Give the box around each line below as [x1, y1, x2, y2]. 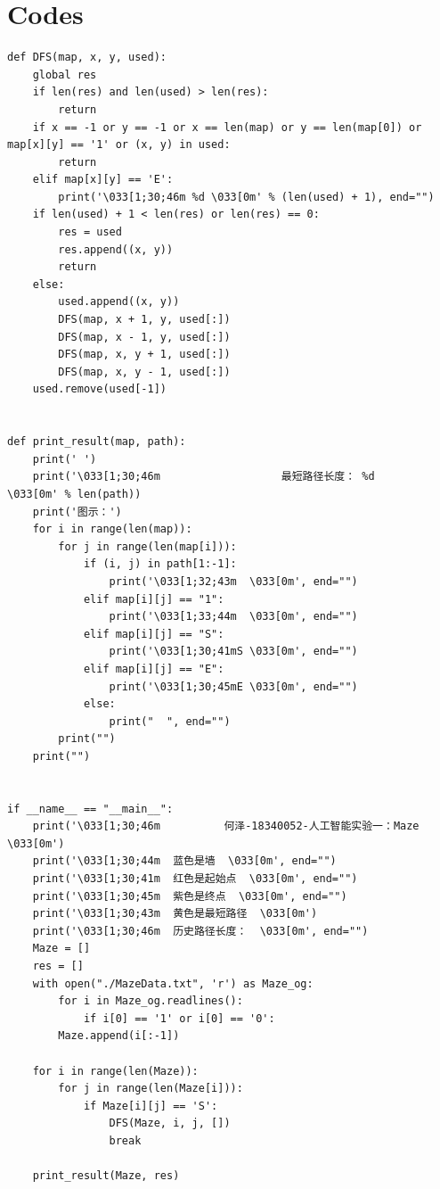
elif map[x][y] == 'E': [32, 173, 174, 186]
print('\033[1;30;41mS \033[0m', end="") [109, 645, 358, 658]
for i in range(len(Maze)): [32, 1064, 199, 1078]
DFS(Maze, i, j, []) [109, 1117, 231, 1130]
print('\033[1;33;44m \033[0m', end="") [109, 610, 358, 623]
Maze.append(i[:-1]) [58, 1029, 180, 1043]
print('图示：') [32, 505, 122, 518]
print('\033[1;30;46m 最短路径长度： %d [32, 470, 375, 483]
